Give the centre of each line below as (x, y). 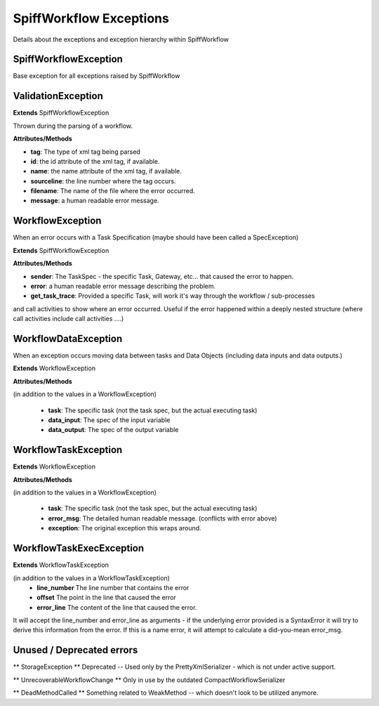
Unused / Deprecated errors (75, 650)
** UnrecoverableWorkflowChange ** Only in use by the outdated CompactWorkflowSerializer (149, 680)
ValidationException (58, 96)
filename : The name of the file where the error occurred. (113, 191)
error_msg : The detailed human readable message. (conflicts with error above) (162, 518)
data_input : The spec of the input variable (109, 420)
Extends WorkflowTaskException (61, 565)
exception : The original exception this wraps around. (125, 528)
